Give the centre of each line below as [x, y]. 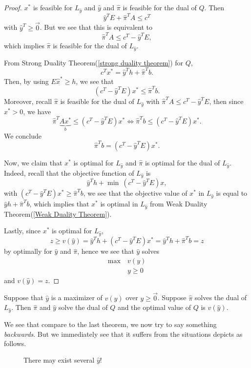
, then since [226, 101]
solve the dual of [83, 307]
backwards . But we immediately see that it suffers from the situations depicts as [123, 334]
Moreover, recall [28, 101]
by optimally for [28, 251]
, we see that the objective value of [135, 193]
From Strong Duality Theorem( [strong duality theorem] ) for [94, 62]
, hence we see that [106, 251]
